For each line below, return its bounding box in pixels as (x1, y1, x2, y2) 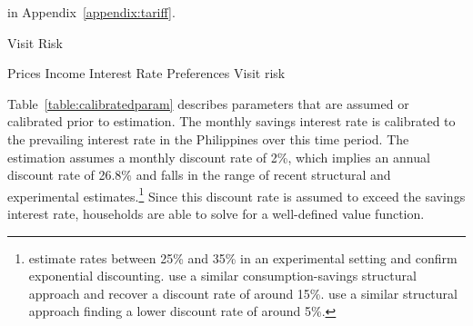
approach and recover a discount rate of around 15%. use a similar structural (28, 283, 458, 302)
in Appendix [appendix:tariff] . (7, 3, 176, 21)
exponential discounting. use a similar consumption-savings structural (28, 266, 417, 285)
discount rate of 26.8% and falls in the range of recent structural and (7, 165, 391, 184)
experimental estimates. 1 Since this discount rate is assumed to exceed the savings (7, 183, 466, 205)
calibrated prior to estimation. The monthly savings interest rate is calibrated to (7, 112, 456, 131)
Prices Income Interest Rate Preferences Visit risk (7, 64, 286, 83)
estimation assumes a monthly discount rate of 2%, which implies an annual (7, 147, 430, 166)
